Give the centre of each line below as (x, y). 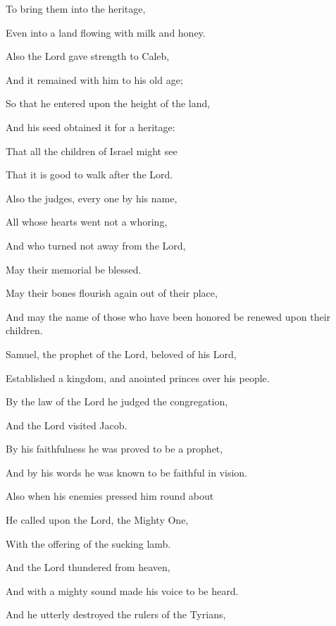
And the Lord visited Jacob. (67, 425)
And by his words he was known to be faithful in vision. (126, 472)
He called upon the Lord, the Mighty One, (97, 520)
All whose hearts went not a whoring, (87, 222)
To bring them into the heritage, (76, 8)
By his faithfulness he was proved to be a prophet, (114, 449)
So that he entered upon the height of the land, (108, 103)
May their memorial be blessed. (74, 269)
